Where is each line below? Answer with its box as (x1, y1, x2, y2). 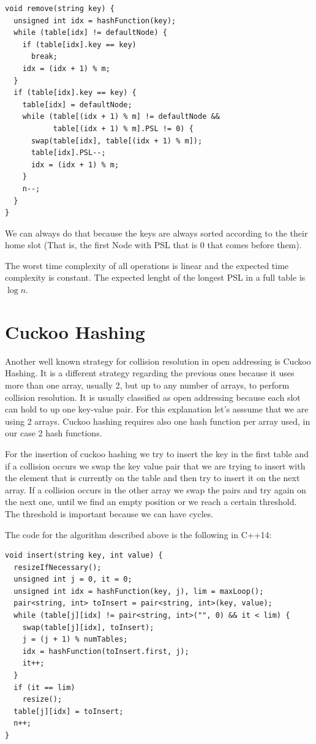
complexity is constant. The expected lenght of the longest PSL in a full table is (5, 271, 306, 284)
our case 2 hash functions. (5, 427, 102, 439)
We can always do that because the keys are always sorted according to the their (5, 226, 308, 239)
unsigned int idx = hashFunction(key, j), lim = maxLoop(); (13, 586, 264, 596)
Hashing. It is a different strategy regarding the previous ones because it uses (5, 366, 295, 379)
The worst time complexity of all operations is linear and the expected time (5, 259, 289, 271)
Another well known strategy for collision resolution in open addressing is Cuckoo (5, 354, 311, 367)
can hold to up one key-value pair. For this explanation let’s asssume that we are (5, 403, 309, 416)
